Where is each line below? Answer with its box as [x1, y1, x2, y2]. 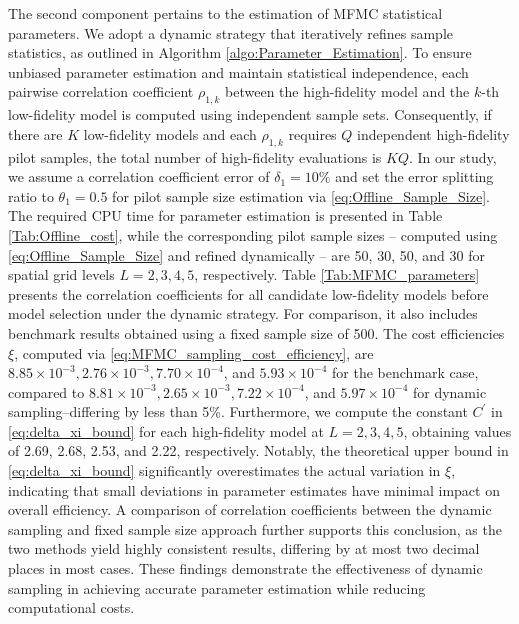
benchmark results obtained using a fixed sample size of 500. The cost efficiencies [8, 322, 505, 343]
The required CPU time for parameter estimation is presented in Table [8, 205, 443, 226]
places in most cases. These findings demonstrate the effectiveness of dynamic [8, 558, 483, 579]
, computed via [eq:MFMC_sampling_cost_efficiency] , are [14, 342, 374, 363]
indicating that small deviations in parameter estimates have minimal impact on [8, 479, 500, 500]
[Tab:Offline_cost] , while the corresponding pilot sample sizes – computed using [8, 224, 498, 245]
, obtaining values [403, 420, 512, 441]
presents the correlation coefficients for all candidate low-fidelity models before [8, 283, 489, 304]
